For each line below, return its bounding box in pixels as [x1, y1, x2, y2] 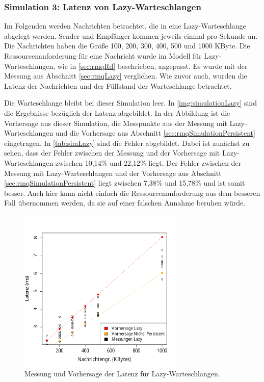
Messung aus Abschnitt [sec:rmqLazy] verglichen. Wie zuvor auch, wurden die [4, 70, 247, 81]
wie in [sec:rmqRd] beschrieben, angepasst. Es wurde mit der [57, 60, 248, 71]
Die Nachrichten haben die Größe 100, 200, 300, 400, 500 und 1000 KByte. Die [4, 40, 250, 51]
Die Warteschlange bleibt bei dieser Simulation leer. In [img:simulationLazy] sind [4, 97, 257, 108]
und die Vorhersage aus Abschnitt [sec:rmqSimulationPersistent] [55, 128, 255, 138]
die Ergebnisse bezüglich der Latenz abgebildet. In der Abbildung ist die [4, 107, 230, 118]
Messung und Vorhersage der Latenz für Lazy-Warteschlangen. [24, 368, 220, 379]
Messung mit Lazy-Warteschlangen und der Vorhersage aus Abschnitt [4, 167, 222, 178]
